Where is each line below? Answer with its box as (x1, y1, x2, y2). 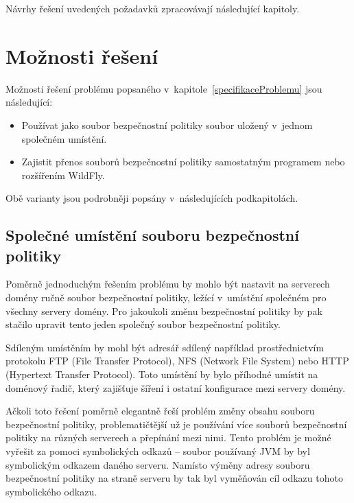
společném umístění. (21, 131, 107, 145)
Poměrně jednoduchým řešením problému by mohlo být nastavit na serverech (5, 277, 330, 291)
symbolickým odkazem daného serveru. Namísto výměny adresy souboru (5, 457, 310, 471)
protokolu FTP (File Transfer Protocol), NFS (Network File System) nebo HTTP (5, 353, 349, 368)
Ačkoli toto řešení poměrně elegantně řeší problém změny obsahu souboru (5, 403, 315, 418)
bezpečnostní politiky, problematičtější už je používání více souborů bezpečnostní (5, 417, 347, 431)
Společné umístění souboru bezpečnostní (5, 224, 299, 246)
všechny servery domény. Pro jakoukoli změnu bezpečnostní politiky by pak (5, 303, 322, 318)
